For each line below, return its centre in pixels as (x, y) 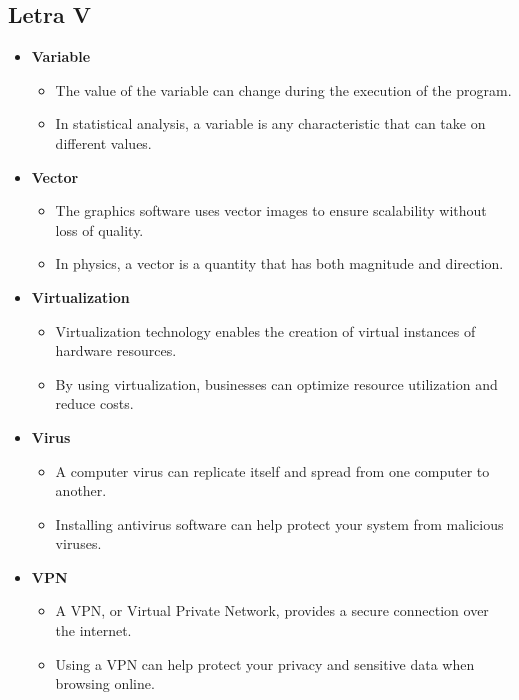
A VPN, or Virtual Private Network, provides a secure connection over (272, 610)
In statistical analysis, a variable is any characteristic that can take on (270, 123)
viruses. (78, 543)
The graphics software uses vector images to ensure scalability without (271, 210)
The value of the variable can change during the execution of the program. (283, 89)
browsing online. (105, 683)
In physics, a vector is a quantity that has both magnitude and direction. (279, 263)
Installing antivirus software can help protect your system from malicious (279, 523)
